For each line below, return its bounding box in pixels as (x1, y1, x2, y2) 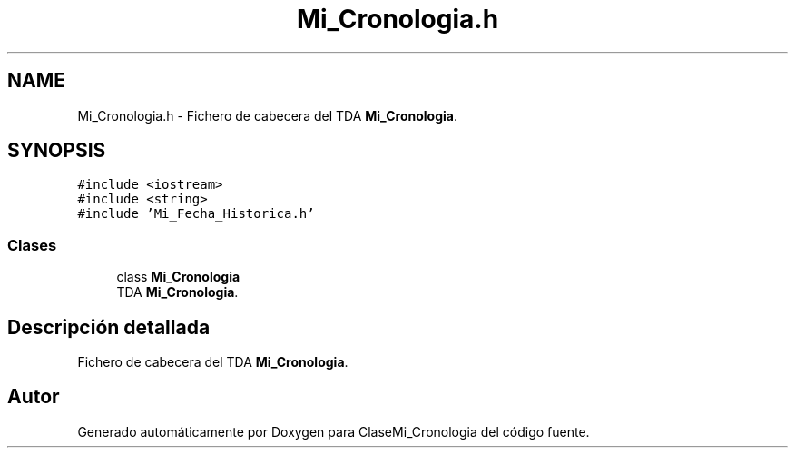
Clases (7, 235, 57, 254)
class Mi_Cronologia (116, 269, 240, 285)
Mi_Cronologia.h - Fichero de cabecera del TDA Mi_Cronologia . (77, 107, 457, 124)
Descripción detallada (7, 315, 211, 339)
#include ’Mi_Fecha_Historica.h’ (77, 206, 315, 222)
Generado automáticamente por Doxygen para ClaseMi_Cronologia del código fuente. (77, 423, 590, 440)
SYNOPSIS (7, 139, 106, 163)
